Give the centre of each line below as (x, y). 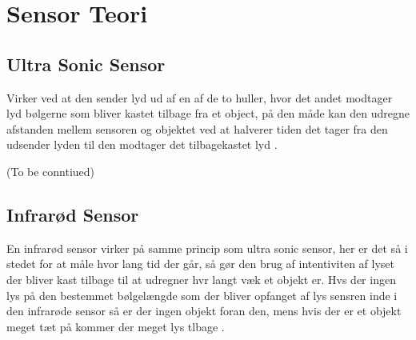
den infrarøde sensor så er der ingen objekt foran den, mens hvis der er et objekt (204, 311)
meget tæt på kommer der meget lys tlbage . (116, 326)
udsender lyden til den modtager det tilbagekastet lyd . (142, 144)
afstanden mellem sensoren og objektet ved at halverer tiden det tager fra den (197, 128)
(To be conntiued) (51, 171)
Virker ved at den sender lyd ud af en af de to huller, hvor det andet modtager (200, 97)
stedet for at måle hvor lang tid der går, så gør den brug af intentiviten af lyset (201, 264)
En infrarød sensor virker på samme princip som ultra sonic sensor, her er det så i (207, 248)
